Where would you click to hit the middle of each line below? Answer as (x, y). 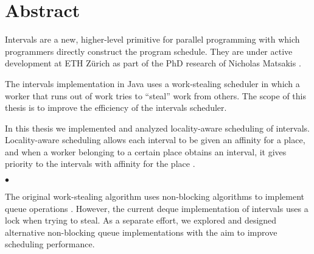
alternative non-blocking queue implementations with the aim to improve (141, 232)
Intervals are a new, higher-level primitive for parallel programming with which (152, 39)
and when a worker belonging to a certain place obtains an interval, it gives (146, 151)
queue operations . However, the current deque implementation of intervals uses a (157, 208)
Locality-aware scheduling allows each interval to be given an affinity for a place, (155, 140)
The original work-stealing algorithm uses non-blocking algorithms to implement (155, 196)
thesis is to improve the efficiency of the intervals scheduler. (116, 108)
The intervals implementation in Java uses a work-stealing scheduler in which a (152, 83)
